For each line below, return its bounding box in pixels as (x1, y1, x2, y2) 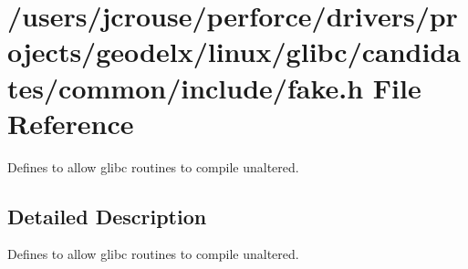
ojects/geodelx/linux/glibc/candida (7, 33, 461, 70)
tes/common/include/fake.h (7, 68, 364, 106)
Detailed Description (7, 202, 207, 230)
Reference (7, 104, 134, 141)
